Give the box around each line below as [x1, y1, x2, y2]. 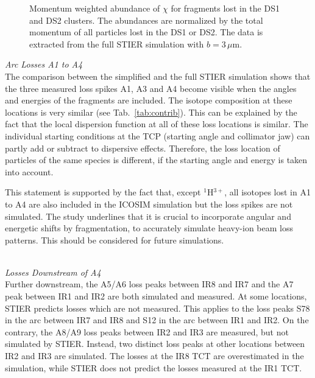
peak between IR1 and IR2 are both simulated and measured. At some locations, [5, 290, 307, 303]
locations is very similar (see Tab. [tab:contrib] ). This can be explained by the [5, 105, 297, 118]
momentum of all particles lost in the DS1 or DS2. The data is [29, 26, 263, 38]
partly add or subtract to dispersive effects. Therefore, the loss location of [5, 141, 280, 154]
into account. [5, 165, 54, 178]
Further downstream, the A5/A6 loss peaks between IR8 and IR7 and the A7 [5, 278, 294, 290]
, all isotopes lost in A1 [224, 186, 311, 198]
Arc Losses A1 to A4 [5, 58, 83, 71]
